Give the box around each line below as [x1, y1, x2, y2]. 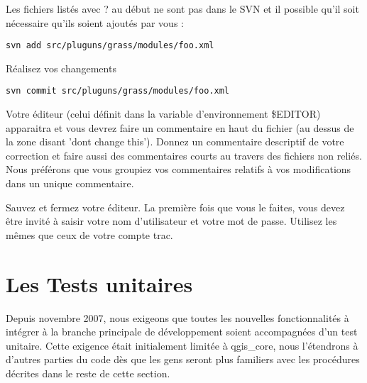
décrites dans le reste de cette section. [6, 365, 170, 380]
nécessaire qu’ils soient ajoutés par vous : [6, 15, 184, 30]
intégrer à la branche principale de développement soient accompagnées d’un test [6, 324, 358, 339]
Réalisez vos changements [6, 60, 116, 75]
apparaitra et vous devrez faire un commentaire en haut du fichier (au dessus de [6, 120, 354, 135]
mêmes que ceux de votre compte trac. [6, 227, 173, 242]
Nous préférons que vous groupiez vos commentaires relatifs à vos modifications [6, 162, 351, 177]
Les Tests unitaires [6, 269, 193, 298]
